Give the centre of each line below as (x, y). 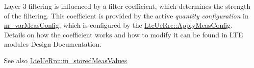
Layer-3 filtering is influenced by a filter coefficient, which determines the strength (127, 6)
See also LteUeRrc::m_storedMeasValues (65, 60)
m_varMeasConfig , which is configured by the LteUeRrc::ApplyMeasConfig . (118, 25)
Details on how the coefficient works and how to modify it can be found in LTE (124, 34)
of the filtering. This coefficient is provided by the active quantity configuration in (126, 15)
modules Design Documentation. (53, 44)
